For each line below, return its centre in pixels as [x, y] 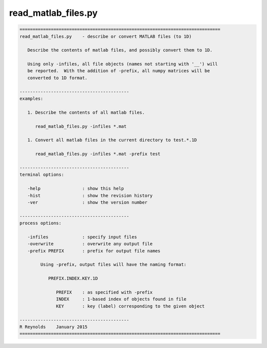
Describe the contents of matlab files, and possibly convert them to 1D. [120, 50]
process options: [41, 223]
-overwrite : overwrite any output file [90, 244]
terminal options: [42, 175]
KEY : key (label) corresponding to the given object [131, 306]
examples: [31, 99]
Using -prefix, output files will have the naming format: [113, 265]
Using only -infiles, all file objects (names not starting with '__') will [123, 64]
